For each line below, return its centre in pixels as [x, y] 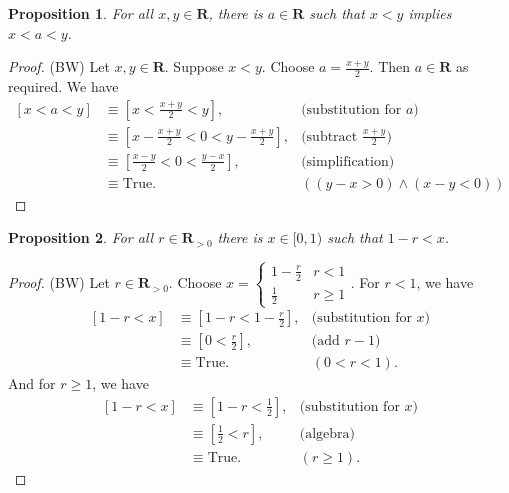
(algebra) [327, 433]
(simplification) [348, 161]
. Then [390, 66]
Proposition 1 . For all [81, 13]
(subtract [329, 136]
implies [430, 13]
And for [32, 383]
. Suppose [194, 66]
